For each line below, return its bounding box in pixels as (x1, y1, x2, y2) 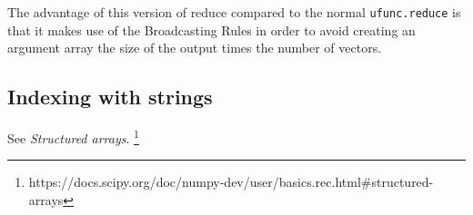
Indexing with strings (7, 83, 213, 111)
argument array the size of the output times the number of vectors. (7, 38, 382, 57)
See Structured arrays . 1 (7, 126, 139, 147)
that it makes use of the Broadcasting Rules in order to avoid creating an (7, 20, 416, 39)
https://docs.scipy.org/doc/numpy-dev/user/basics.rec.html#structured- (28, 172, 434, 191)
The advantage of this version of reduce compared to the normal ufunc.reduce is (7, 3, 461, 21)
